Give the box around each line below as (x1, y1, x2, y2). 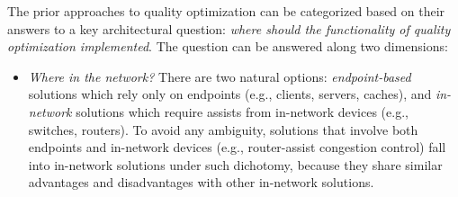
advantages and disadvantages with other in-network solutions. (28, 173, 374, 192)
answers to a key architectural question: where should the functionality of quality (7, 19, 451, 38)
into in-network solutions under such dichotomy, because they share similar (28, 155, 443, 174)
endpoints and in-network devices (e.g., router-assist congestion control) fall (28, 138, 446, 157)
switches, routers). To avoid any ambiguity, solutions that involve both (28, 120, 418, 139)
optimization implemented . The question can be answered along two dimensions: (7, 37, 448, 56)
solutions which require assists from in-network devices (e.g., (76, 102, 409, 121)
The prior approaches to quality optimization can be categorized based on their (7, 2, 445, 20)
